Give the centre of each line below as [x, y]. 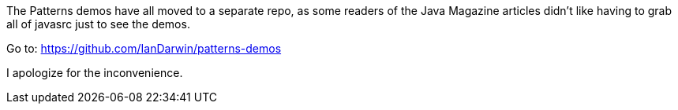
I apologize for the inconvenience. [95, 73]
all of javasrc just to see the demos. [98, 24]
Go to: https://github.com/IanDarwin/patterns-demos [144, 48]
